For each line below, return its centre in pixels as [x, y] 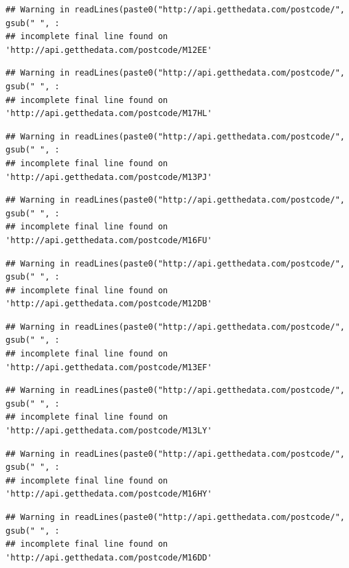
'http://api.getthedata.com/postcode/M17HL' [109, 114]
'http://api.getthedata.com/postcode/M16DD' [109, 557]
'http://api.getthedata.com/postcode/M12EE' [109, 50]
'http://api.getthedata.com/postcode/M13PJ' [109, 177]
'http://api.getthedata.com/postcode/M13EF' [109, 367]
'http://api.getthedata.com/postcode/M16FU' [109, 240]
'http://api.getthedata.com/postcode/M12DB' [109, 304]
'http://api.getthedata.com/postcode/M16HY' [109, 494]
